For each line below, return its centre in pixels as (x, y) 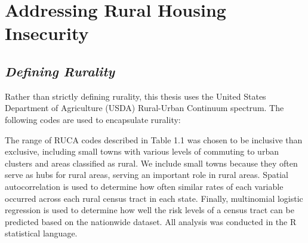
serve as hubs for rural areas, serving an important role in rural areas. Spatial (147, 175)
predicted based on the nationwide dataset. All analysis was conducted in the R (151, 221)
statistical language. (41, 233)
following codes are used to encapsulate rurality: (93, 119)
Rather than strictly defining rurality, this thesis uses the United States (135, 96)
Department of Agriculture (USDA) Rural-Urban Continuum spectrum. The (144, 108)
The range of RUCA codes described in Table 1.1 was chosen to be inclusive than (154, 139)
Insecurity (47, 33)
